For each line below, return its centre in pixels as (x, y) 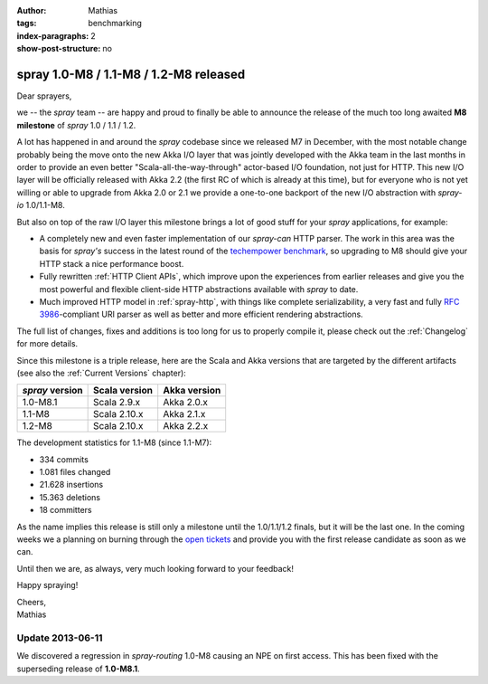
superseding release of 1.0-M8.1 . (78, 669)
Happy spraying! (47, 585)
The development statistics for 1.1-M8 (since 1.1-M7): (114, 442)
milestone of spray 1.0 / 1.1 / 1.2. (76, 125)
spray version (52, 391)
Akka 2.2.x (186, 426)
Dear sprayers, (44, 96)
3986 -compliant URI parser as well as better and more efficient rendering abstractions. (201, 314)
